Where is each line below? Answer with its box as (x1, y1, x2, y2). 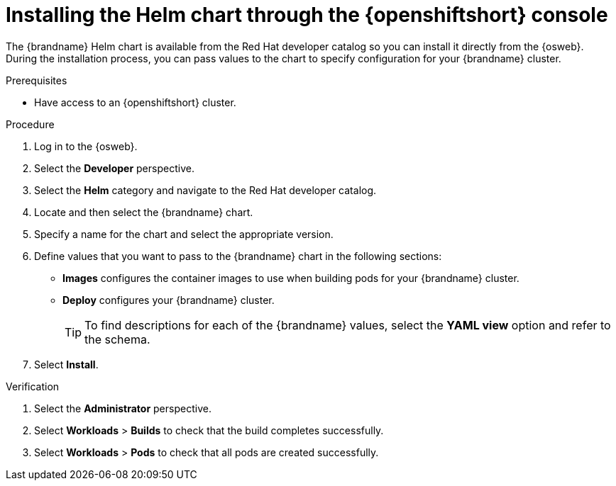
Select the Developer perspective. (34, 162, 194, 174)
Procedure (6, 118, 55, 130)
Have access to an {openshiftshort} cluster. (34, 96, 236, 108)
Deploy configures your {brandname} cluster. (62, 293, 275, 306)
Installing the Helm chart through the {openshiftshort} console (6, 3, 608, 27)
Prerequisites (6, 74, 67, 86)
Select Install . (34, 358, 99, 371)
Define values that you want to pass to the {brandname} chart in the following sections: (34, 249, 442, 262)
